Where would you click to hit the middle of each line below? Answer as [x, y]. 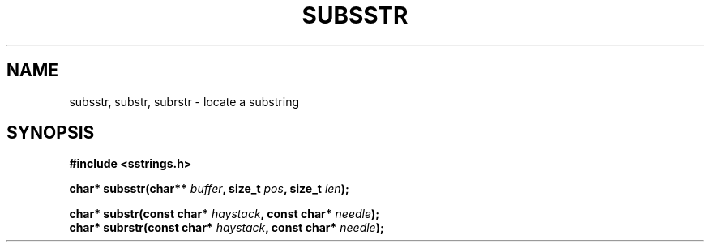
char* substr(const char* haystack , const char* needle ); [225, 214]
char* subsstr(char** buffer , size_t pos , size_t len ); [209, 189]
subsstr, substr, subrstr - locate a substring [184, 101]
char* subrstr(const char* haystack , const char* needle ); [227, 228]
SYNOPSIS [51, 133]
